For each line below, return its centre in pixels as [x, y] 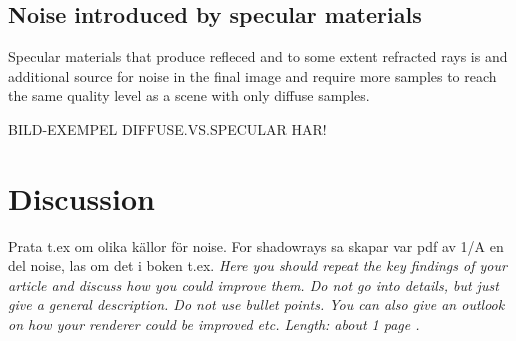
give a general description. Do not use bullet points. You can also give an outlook [256, 304]
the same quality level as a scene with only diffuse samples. [189, 95]
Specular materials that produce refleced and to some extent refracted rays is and [258, 56]
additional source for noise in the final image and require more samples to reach [252, 75]
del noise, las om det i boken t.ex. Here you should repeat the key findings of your [257, 265]
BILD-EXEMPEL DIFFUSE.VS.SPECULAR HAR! [167, 128]
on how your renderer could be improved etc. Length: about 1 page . [214, 324]
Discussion [81, 197]
